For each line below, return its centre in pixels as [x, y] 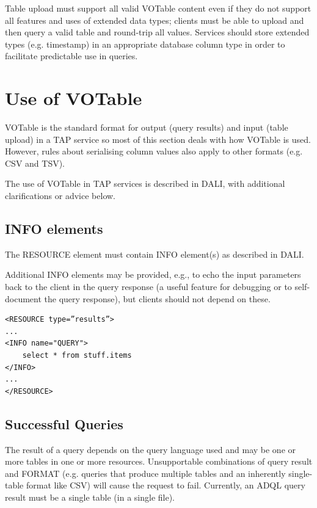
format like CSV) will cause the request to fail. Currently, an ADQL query [166, 485]
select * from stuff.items [77, 356]
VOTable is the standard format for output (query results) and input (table [147, 127]
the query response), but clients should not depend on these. [157, 298]
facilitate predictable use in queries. [71, 56]
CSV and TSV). [35, 163]
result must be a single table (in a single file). [90, 497]
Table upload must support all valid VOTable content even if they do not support [158, 8]
